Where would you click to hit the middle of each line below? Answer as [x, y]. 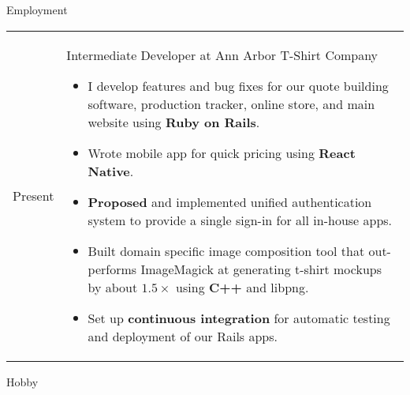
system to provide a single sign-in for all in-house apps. [240, 220]
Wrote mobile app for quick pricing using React [222, 152]
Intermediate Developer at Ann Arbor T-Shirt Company [222, 55]
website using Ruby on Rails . [174, 122]
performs [112, 269]
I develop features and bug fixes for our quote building [238, 85]
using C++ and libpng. [242, 287]
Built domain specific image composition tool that [226, 250]
